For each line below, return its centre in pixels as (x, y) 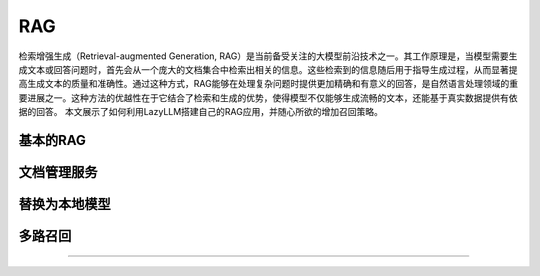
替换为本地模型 (64, 203)
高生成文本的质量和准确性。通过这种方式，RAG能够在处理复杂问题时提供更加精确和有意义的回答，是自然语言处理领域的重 (268, 84)
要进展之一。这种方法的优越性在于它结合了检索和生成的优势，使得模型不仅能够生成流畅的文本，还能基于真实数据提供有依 (268, 97)
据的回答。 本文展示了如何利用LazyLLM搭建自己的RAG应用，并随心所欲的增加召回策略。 (201, 112)
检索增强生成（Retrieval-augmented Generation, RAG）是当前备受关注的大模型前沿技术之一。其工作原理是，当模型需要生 (268, 56)
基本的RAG (52, 140)
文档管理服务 (58, 171)
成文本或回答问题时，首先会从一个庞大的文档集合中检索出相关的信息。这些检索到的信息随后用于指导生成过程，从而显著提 (268, 69)
